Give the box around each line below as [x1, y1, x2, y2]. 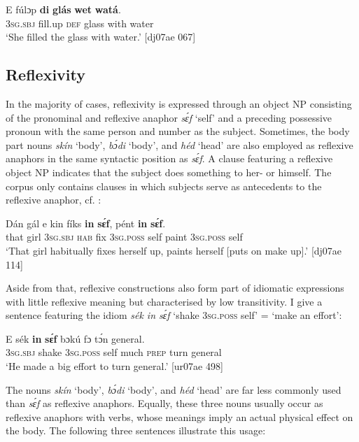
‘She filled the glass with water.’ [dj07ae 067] [6, 29, 196, 44]
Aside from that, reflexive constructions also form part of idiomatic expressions [6, 280, 344, 295]
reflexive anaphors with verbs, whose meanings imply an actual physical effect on [6, 409, 353, 424]
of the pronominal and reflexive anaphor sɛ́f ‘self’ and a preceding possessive [6, 110, 332, 124]
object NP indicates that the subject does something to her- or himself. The [6, 164, 332, 179]
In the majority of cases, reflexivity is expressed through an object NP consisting [6, 96, 352, 110]
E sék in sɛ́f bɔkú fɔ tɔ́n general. [6, 331, 145, 345]
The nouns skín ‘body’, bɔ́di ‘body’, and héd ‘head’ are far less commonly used [6, 382, 342, 397]
